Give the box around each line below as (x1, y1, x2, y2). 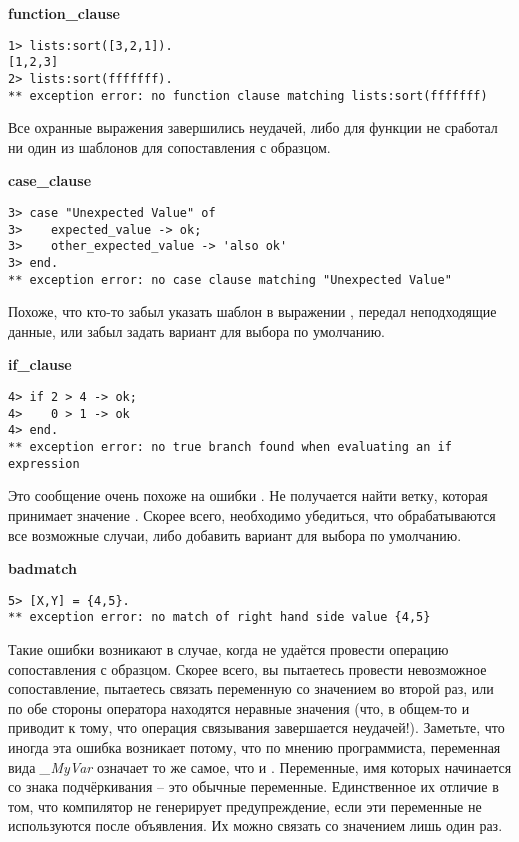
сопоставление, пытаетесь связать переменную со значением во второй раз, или (8, 678, 494, 699)
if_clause (8, 354, 72, 375)
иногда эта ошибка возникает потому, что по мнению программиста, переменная (8, 737, 501, 757)
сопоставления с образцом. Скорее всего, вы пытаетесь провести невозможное (8, 658, 487, 679)
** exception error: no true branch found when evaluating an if (8, 440, 452, 455)
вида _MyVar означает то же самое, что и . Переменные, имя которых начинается (8, 756, 512, 777)
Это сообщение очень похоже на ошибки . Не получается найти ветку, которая (8, 485, 488, 506)
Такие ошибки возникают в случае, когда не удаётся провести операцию (8, 639, 449, 660)
